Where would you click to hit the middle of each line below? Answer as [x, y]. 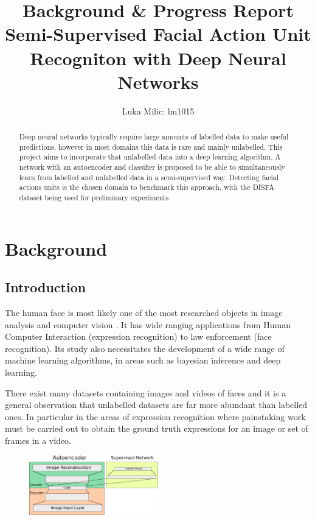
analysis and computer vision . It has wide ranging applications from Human [148, 324]
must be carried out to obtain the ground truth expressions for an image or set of [157, 428]
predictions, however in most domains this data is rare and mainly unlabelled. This [151, 146]
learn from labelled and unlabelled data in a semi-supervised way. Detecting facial [149, 177]
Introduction [46, 287]
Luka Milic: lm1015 [158, 111]
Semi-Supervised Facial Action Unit [158, 34]
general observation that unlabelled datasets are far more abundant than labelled [156, 405]
